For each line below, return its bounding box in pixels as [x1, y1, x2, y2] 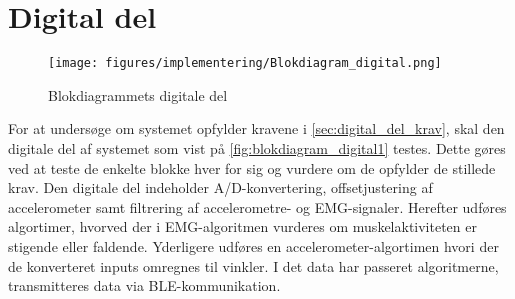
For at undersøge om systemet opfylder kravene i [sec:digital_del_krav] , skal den [8, 118, 505, 139]
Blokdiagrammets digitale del [48, 84, 228, 105]
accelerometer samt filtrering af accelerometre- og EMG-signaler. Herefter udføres [8, 196, 507, 217]
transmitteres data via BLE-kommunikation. [8, 275, 281, 296]
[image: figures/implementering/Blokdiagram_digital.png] [48, 56, 442, 71]
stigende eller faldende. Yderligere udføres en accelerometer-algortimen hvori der [8, 235, 499, 256]
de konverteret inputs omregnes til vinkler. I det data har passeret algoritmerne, [8, 255, 499, 276]
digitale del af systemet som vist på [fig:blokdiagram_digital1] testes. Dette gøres [8, 137, 506, 158]
